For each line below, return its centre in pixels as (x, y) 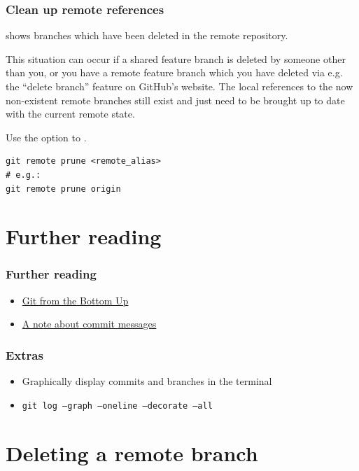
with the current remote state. (70, 114)
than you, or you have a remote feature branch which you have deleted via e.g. (174, 72)
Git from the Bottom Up (75, 300)
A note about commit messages (89, 324)
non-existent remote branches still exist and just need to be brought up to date (175, 100)
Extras (24, 354)
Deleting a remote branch (132, 452)
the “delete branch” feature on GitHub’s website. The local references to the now (179, 86)
